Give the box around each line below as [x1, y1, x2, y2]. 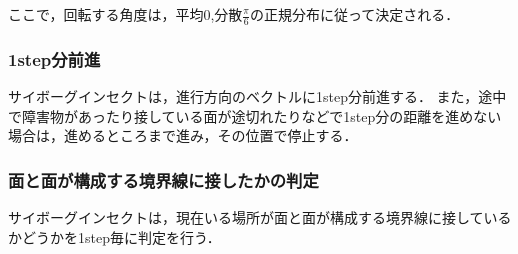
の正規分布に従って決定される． [249, 4, 460, 24]
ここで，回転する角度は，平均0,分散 [8, 4, 243, 24]
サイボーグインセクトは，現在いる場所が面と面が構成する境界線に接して [8, 207, 484, 228]
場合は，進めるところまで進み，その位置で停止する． [8, 125, 358, 146]
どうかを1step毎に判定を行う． [21, 226, 221, 247]
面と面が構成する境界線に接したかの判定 [8, 167, 319, 192]
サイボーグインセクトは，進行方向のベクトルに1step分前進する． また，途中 [8, 86, 507, 107]
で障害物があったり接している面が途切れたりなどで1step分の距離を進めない [8, 105, 502, 126]
